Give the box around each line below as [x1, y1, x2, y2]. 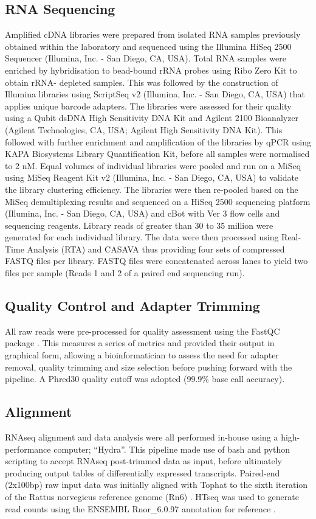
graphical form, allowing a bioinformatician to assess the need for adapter [5, 349, 279, 361]
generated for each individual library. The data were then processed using [5, 231, 279, 243]
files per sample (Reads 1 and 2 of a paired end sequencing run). [5, 266, 245, 279]
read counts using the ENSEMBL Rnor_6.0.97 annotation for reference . [5, 502, 276, 515]
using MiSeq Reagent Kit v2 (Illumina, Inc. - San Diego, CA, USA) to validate [5, 171, 299, 184]
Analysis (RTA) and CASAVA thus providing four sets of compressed [27, 242, 285, 255]
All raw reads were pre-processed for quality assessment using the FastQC [5, 324, 280, 337]
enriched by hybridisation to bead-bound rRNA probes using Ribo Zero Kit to [5, 63, 297, 76]
